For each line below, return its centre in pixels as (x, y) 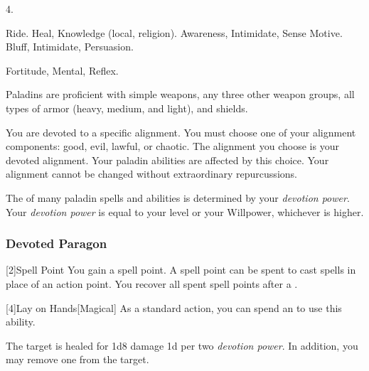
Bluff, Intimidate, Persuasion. (70, 47)
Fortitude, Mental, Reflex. (62, 70)
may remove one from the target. (77, 359)
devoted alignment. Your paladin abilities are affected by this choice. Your (167, 160)
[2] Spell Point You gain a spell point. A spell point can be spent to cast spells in (181, 270)
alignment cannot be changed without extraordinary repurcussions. (151, 174)
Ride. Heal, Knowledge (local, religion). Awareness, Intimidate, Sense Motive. (174, 32)
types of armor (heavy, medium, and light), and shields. (127, 108)
